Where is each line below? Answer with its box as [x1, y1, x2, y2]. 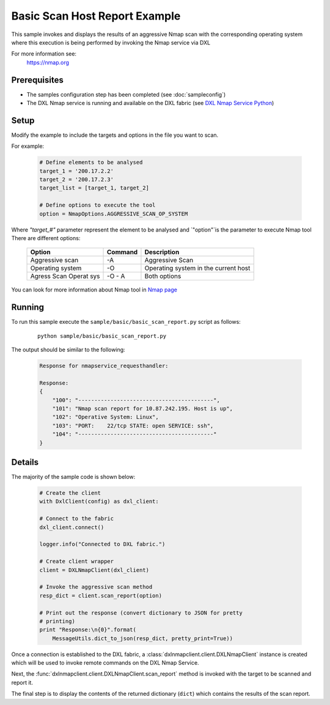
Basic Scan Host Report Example [11, 9, 181, 23]
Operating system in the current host [144, 264, 251, 272]
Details [11, 457, 39, 467]
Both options [144, 272, 182, 280]
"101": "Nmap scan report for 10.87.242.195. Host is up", [52, 405, 233, 412]
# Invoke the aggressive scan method [39, 583, 153, 591]
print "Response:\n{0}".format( [39, 626, 137, 634]
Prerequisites [11, 75, 64, 85]
